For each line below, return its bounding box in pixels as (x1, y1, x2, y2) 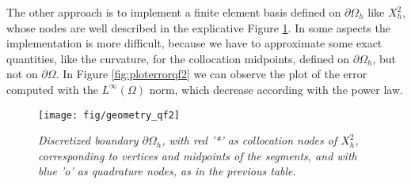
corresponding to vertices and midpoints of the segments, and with (38, 147, 357, 163)
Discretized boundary (38, 132, 139, 148)
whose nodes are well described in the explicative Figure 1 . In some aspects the (6, 19, 390, 36)
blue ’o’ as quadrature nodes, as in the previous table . (38, 163, 296, 179)
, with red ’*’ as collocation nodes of (162, 132, 337, 148)
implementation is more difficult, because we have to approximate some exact (6, 35, 382, 51)
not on (6, 66, 38, 82)
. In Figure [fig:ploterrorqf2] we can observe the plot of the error (55, 66, 367, 82)
